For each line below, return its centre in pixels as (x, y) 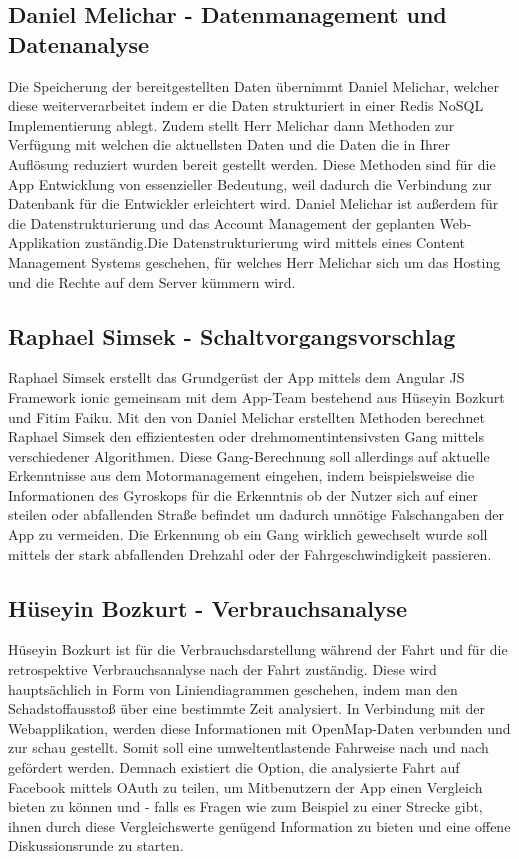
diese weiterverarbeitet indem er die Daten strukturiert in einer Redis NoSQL (246, 105)
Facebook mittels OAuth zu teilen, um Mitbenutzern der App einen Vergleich (245, 786)
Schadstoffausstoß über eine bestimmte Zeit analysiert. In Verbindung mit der (246, 708)
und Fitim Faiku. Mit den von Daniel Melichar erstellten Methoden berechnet (246, 416)
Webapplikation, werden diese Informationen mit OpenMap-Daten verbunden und (259, 727)
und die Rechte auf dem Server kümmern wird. (152, 281)
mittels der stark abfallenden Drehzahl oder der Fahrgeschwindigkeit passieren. (250, 553)
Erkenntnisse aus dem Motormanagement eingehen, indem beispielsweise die (241, 475)
